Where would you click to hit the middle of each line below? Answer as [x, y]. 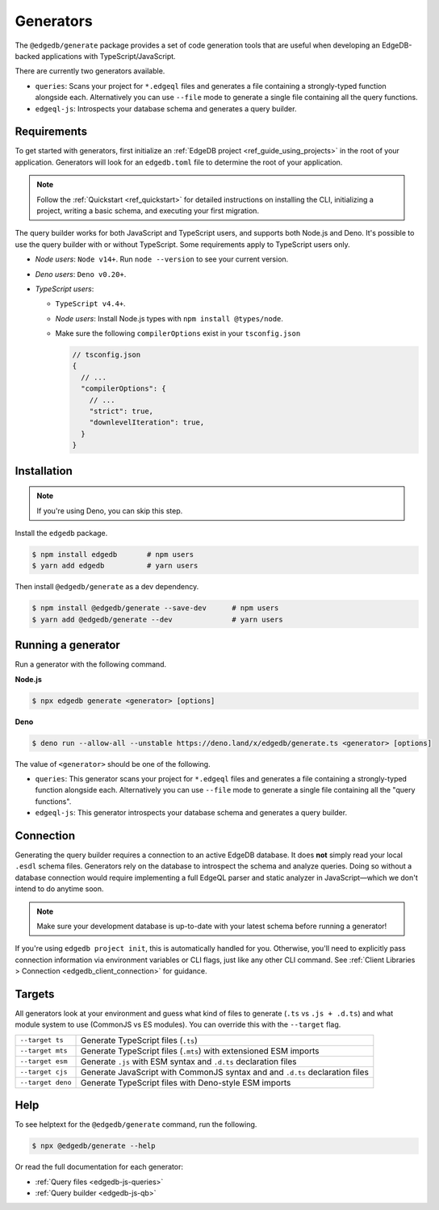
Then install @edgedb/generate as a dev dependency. [107, 587]
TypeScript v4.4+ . [90, 304]
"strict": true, [121, 411]
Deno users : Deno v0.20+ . [81, 274]
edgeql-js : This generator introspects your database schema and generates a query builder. [191, 813]
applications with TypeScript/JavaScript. [109, 56]
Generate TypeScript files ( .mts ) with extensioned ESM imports [200, 1051]
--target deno [46, 1083]
